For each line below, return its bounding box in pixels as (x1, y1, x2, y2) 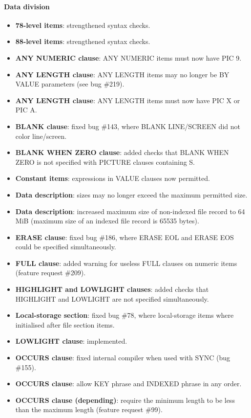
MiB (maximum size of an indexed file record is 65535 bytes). (15, 216, 199, 226)
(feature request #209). (15, 267, 86, 278)
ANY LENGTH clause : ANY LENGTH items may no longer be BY (15, 69, 230, 79)
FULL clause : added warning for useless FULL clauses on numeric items (15, 258, 237, 268)
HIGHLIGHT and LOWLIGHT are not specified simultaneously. (15, 293, 209, 304)
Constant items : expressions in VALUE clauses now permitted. (15, 173, 210, 183)
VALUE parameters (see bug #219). (15, 79, 125, 89)
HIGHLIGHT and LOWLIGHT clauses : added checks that (15, 284, 209, 294)
